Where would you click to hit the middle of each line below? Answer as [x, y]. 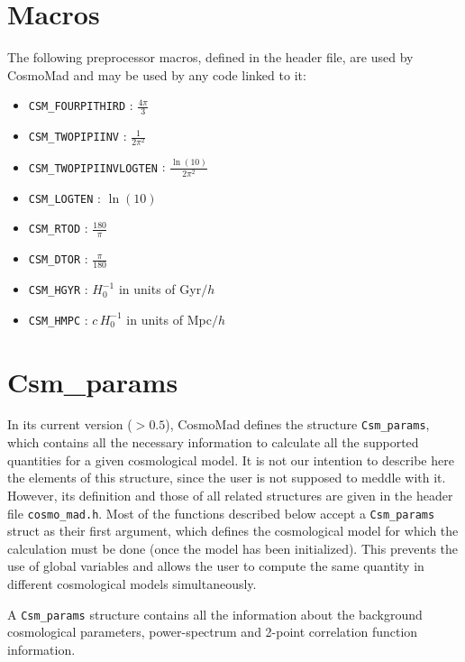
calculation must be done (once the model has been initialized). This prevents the [233, 548]
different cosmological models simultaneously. [132, 583]
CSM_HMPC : [58, 319]
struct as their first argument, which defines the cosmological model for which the [233, 531]
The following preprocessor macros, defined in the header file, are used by [210, 57]
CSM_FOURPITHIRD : [81, 105]
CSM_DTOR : [58, 258]
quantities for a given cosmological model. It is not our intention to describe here [231, 460]
